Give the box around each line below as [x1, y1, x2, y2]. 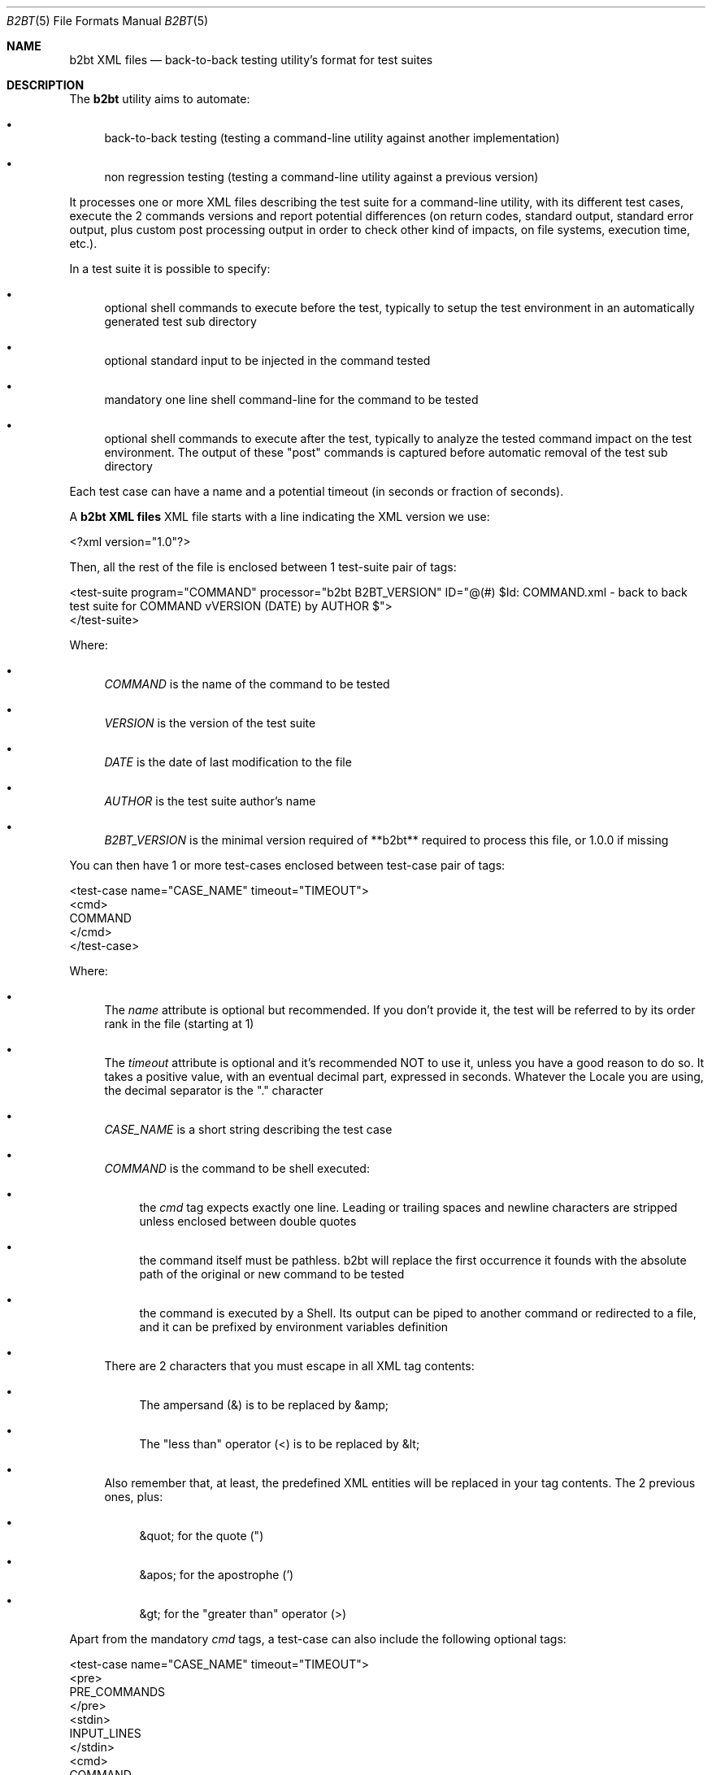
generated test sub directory [104, 315, 257, 328]
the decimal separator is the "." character [104, 1083, 323, 1097]
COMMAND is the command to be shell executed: [104, 1161, 370, 1175]
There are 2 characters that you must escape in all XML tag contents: [104, 1359, 475, 1373]
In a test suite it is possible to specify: [69, 262, 271, 276]
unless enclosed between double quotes [139, 1214, 357, 1228]
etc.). [69, 237, 98, 250]
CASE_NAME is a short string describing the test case [104, 1122, 393, 1136]
